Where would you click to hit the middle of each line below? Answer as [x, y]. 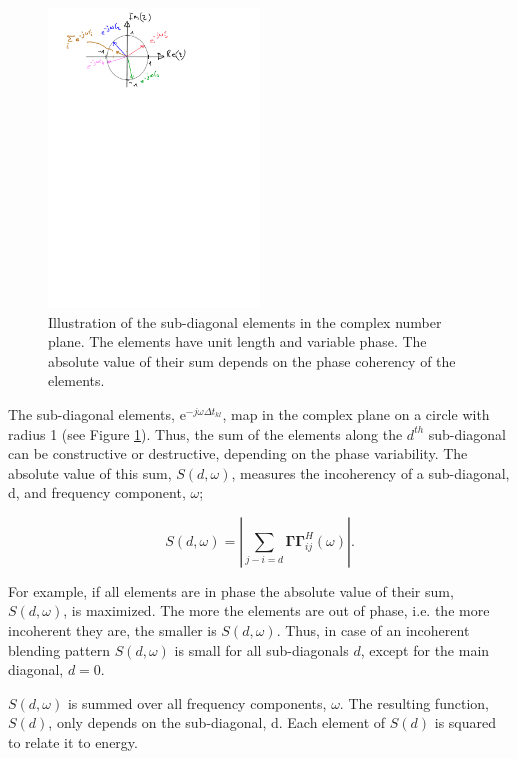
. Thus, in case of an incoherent [373, 630]
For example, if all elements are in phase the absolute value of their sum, [231, 590]
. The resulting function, [414, 702]
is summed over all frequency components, [197, 702]
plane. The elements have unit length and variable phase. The [237, 341]
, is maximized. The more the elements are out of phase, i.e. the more [276, 610]
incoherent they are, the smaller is [112, 630]
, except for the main [425, 649]
